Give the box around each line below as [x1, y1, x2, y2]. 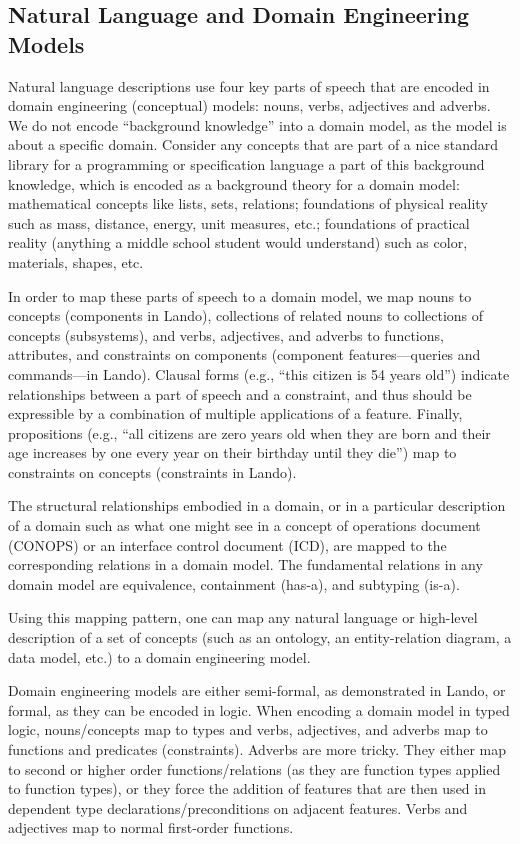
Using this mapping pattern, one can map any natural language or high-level [8, 607, 478, 628]
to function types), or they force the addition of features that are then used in [8, 778, 486, 799]
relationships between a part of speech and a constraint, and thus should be [8, 383, 472, 404]
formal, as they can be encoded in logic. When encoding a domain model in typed [8, 699, 510, 720]
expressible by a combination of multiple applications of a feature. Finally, [8, 403, 463, 424]
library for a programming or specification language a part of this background [8, 153, 485, 174]
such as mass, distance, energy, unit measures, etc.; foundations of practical [8, 212, 470, 233]
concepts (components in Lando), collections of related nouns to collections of [8, 305, 484, 326]
